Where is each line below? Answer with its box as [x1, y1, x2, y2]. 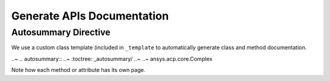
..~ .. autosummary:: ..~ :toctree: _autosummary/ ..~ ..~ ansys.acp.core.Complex [11, 55, 213, 62]
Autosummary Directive [11, 27, 111, 38]
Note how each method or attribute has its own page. [11, 66, 146, 74]
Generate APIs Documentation [11, 9, 169, 23]
